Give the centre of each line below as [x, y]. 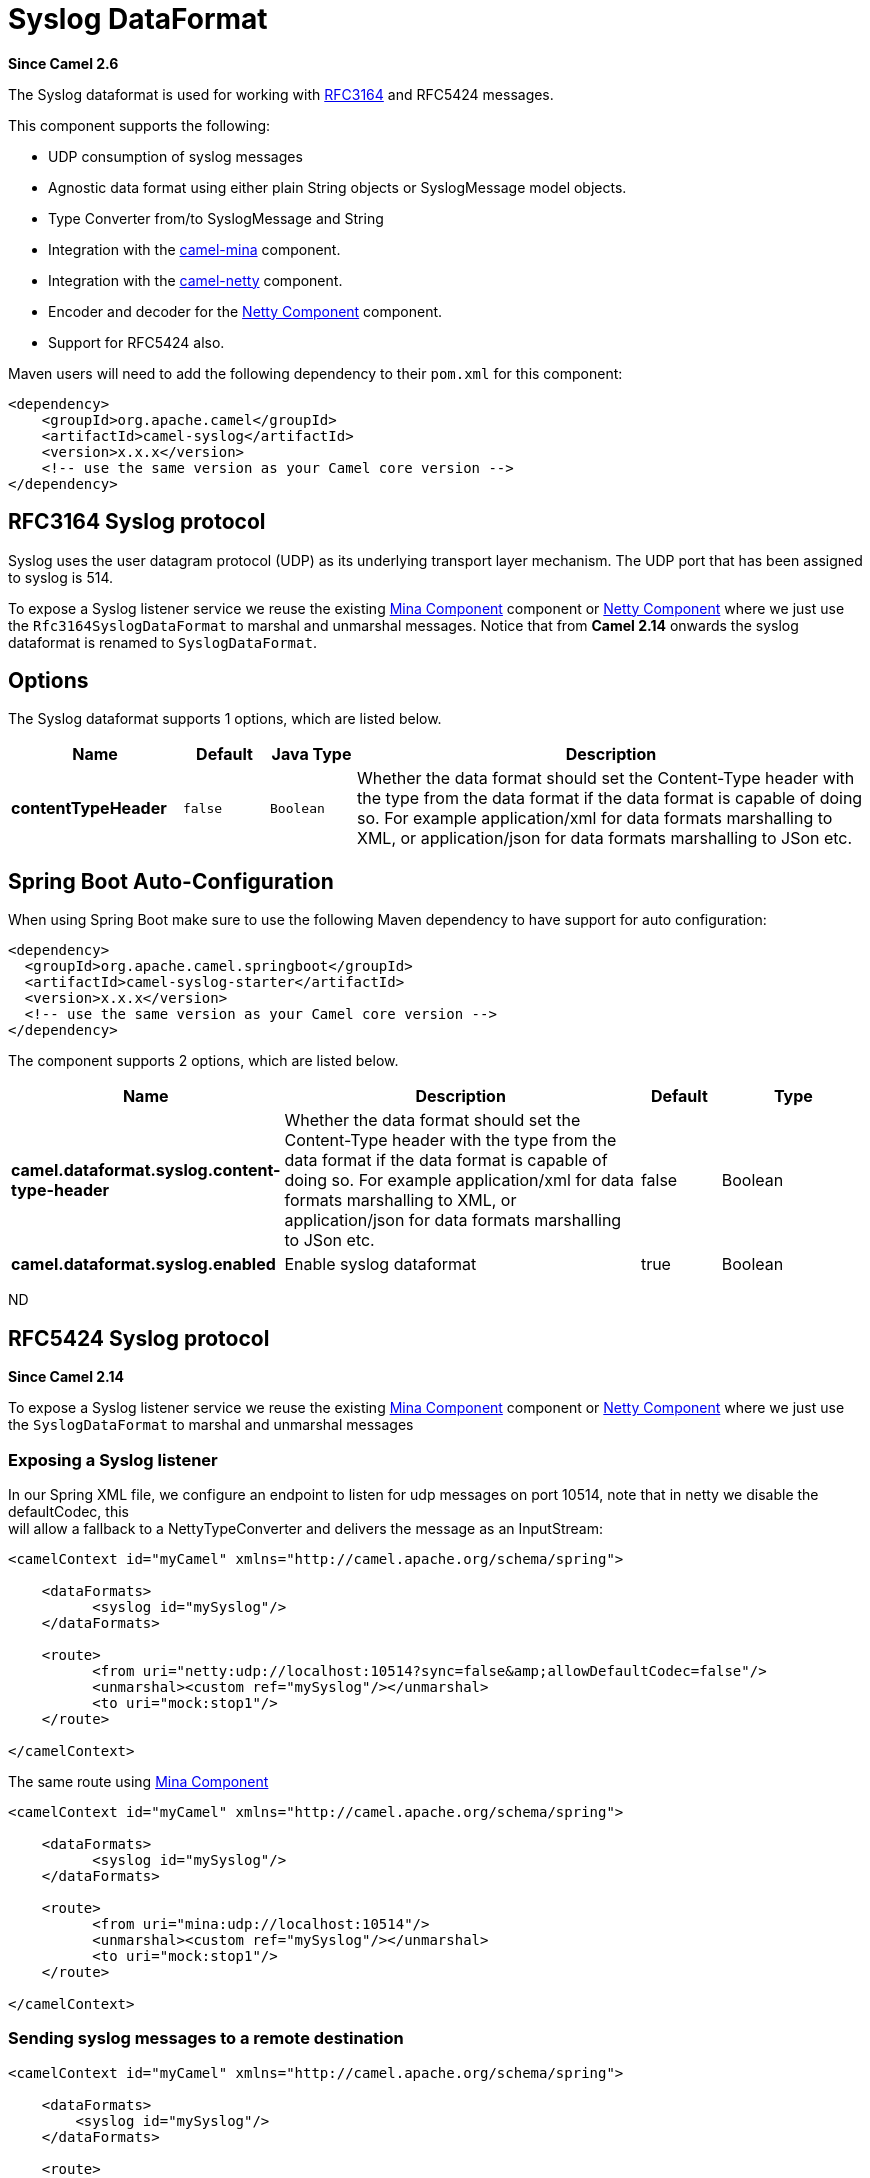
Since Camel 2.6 [63, 63]
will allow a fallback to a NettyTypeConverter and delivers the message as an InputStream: [305, 1528]
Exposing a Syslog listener [113, 1459]
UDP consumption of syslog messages [175, 156]
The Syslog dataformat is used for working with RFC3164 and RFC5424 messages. [281, 94]
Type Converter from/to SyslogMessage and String [216, 218]
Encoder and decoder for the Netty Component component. [245, 311]
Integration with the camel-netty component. [195, 280]
